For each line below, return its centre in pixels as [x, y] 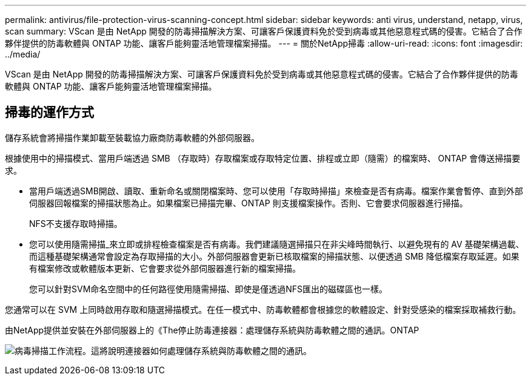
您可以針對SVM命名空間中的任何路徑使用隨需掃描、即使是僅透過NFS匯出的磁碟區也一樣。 [209, 289]
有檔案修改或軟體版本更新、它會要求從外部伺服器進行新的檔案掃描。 [165, 268]
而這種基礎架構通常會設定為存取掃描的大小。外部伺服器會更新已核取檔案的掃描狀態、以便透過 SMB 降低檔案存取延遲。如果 [274, 256]
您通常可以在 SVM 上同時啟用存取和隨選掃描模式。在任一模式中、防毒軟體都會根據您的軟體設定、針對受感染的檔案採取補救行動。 [263, 309]
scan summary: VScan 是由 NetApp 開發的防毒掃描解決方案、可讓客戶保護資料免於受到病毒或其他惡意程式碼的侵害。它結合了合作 [264, 31]
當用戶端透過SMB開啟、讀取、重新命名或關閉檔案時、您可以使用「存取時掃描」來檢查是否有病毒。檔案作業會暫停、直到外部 [276, 191]
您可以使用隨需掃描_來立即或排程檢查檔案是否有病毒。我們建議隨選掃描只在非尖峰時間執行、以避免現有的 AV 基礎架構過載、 [277, 244]
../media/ [23, 54]
